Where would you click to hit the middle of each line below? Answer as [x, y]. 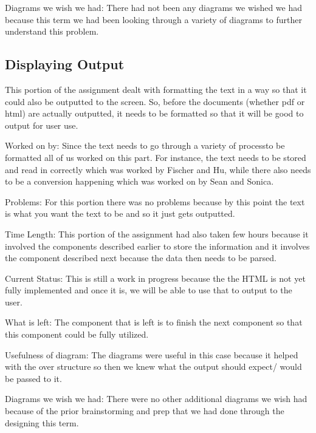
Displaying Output [65, 64]
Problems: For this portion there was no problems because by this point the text [155, 201]
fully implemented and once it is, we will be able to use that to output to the [149, 290]
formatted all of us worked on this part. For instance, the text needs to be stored [156, 157]
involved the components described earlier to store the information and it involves [157, 246]
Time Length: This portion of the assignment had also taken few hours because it [157, 234]
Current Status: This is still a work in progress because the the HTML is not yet [155, 278]
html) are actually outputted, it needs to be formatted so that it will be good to [154, 113]
